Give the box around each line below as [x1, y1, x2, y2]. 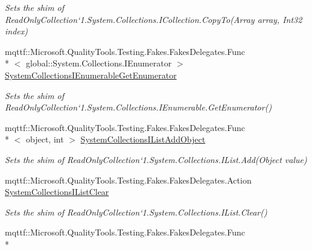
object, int [25, 133, 64, 146]
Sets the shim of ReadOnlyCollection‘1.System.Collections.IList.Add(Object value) [5, 153, 307, 165]
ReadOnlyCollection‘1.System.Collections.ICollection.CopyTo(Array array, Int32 [5, 13, 302, 25]
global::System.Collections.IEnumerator [25, 57, 172, 69]
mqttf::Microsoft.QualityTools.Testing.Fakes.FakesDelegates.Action [5, 173, 252, 186]
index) [5, 25, 28, 37]
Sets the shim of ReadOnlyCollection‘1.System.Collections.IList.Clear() [5, 205, 267, 218]
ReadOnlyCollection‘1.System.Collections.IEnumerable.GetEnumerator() [5, 101, 272, 114]
